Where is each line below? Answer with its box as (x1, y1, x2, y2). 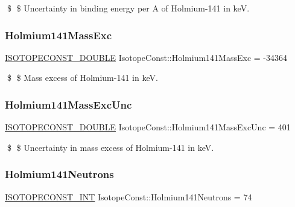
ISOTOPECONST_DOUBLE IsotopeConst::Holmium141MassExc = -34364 (5, 51, 287, 63)
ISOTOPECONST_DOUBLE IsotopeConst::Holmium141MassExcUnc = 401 (5, 121, 291, 133)
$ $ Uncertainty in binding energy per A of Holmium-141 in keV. (7, 2, 250, 14)
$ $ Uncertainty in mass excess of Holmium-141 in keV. (7, 141, 214, 153)
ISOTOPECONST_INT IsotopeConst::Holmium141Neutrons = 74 (5, 190, 252, 203)
